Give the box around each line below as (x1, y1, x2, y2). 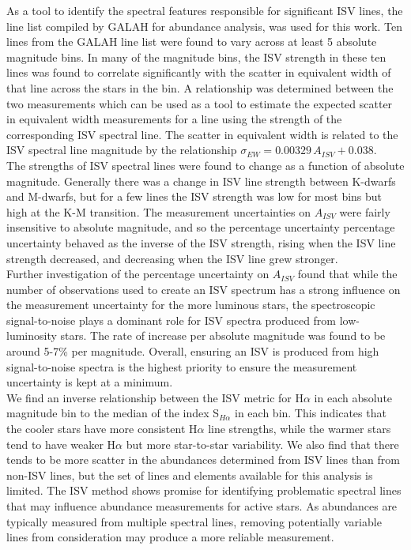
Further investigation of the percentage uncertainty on (6, 266, 270, 282)
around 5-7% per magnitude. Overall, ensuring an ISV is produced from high (6, 343, 379, 360)
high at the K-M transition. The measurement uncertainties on (6, 203, 311, 220)
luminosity (6, 327, 57, 344)
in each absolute (314, 389, 393, 405)
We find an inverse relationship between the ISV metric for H (6, 389, 304, 405)
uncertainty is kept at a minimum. (6, 374, 173, 390)
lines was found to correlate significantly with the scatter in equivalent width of (6, 64, 391, 81)
